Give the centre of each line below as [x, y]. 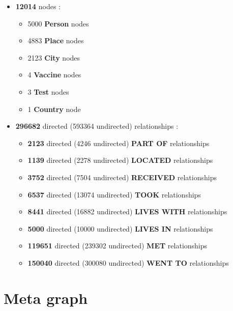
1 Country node [54, 109]
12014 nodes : [38, 6]
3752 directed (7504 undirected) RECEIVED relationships [122, 177]
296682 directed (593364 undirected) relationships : [97, 126]
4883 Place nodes [56, 40]
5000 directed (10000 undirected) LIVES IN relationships [120, 228]
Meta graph [46, 298]
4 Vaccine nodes [54, 75]
